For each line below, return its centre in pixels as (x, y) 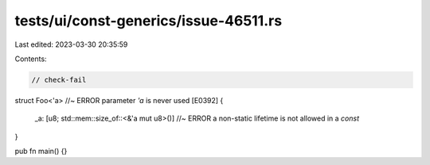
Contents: (31, 59)
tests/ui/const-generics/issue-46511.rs (149, 21)
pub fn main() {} (41, 152)
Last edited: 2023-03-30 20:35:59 (71, 44)
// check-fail (59, 80)
